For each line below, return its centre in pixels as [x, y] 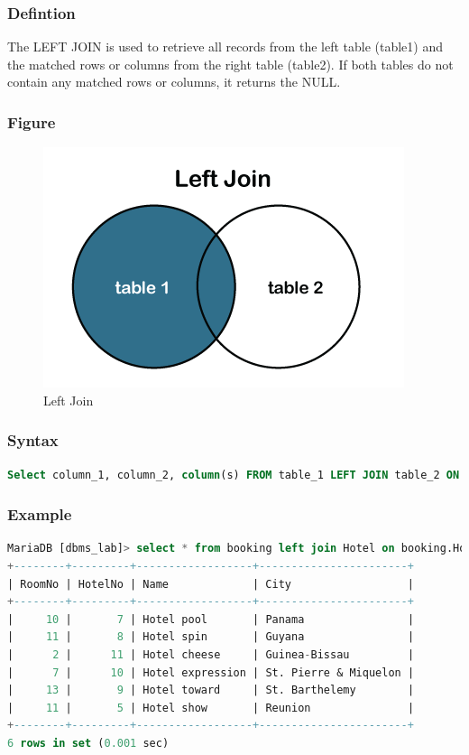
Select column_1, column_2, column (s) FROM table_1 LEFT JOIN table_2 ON [234, 475]
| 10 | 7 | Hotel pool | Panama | [211, 619]
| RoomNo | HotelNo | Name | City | [211, 584]
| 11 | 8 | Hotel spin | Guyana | [211, 637]
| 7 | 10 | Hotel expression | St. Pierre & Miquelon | [211, 672]
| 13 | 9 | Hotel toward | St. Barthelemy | [211, 690]
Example [40, 514]
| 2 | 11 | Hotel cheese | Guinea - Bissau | [211, 655]
